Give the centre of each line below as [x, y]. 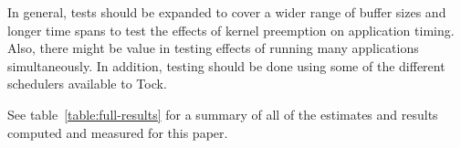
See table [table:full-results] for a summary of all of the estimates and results [223, 114]
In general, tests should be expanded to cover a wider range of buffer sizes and [227, 12]
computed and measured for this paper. [118, 132]
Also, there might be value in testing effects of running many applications [213, 48]
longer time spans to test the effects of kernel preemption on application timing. [231, 30]
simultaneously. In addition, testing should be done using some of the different [226, 65]
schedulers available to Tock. [87, 84]
